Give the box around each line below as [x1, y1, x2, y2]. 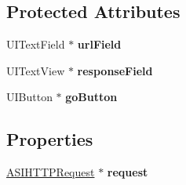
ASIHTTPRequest [6, 164, 95, 180]
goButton [65, 89, 118, 105]
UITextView [6, 62, 65, 78]
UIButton [6, 89, 53, 105]
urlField [77, 36, 122, 53]
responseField [77, 62, 153, 78]
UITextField [6, 36, 65, 53]
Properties [6, 127, 93, 151]
